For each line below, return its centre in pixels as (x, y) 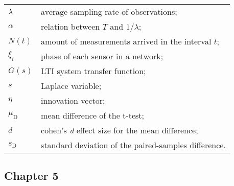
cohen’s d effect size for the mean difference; (120, 130)
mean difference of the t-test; (92, 115)
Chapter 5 (31, 176)
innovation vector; (73, 100)
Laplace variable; (71, 86)
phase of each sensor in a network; (102, 56)
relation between (71, 26)
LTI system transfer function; (93, 71)
